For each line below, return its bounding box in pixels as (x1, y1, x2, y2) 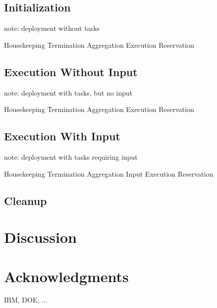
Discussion (4, 227, 77, 247)
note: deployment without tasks (4, 23, 100, 33)
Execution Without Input (4, 64, 138, 79)
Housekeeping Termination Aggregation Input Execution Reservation (4, 168, 214, 179)
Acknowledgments (4, 266, 129, 286)
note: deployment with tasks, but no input (4, 87, 133, 98)
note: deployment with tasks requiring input (4, 151, 138, 162)
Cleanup (4, 193, 47, 208)
